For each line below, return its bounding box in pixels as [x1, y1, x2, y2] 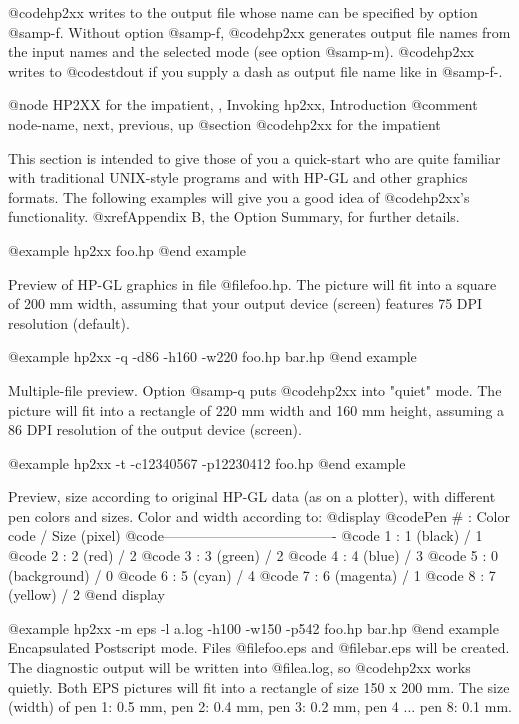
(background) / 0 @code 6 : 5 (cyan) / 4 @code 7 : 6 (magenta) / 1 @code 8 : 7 [8, 564, 496, 585]
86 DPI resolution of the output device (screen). [8, 419, 302, 440]
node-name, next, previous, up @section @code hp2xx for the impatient [8, 113, 441, 134]
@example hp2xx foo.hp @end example [8, 239, 247, 260]
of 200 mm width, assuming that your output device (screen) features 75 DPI [8, 293, 483, 314]
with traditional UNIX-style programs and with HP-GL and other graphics [8, 167, 468, 188]
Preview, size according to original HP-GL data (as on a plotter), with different [8, 486, 496, 507]
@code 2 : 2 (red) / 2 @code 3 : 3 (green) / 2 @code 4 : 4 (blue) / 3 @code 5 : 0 [8, 545, 499, 566]
